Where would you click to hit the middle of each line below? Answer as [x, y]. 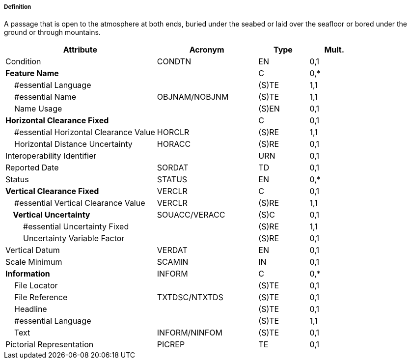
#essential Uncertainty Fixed [76, 227]
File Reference [41, 297]
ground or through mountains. [52, 32]
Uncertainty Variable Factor [74, 238]
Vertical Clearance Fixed [52, 191]
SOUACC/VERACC [191, 215]
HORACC [174, 144]
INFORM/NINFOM [190, 333]
